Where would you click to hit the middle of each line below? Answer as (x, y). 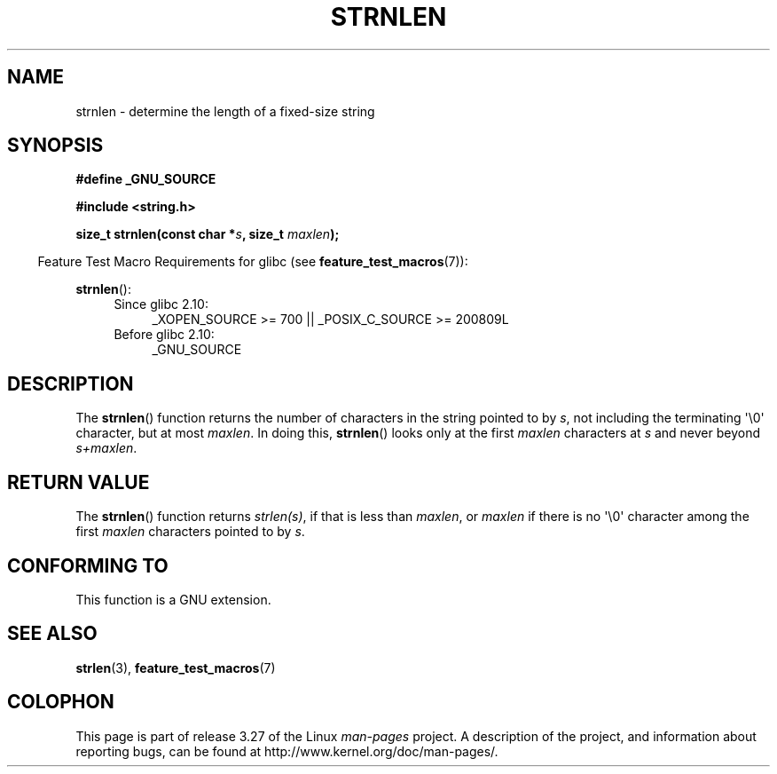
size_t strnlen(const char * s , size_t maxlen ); (208, 234)
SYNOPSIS (55, 146)
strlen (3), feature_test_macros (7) (176, 667)
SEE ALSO (52, 634)
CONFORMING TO (88, 565)
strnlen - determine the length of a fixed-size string (225, 111)
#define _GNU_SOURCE (146, 179)
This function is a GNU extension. (173, 599)
